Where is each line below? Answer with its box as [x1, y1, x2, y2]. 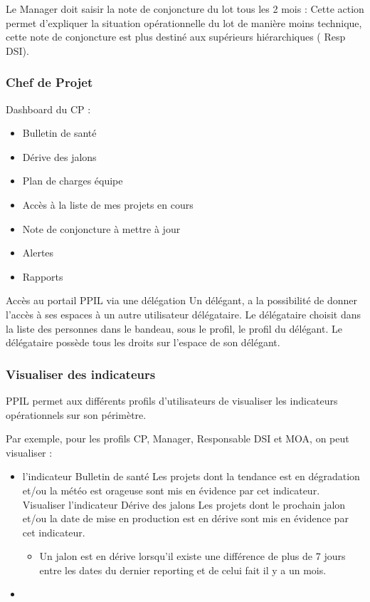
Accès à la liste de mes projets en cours [22, 197, 194, 212]
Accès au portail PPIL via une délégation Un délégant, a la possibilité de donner [6, 293, 358, 308]
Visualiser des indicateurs [6, 365, 156, 383]
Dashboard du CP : [6, 101, 91, 116]
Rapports [22, 269, 63, 284]
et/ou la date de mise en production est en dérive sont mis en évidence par [22, 511, 349, 526]
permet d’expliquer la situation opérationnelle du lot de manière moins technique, [6, 15, 362, 30]
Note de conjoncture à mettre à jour [22, 221, 181, 236]
